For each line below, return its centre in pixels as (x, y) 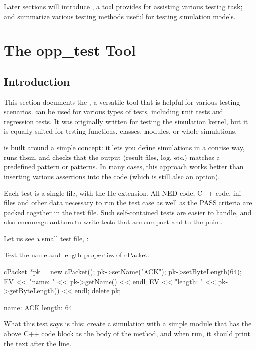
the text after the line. (38, 343)
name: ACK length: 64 (38, 307)
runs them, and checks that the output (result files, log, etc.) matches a (112, 157)
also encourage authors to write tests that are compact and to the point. (113, 222)
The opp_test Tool (70, 50)
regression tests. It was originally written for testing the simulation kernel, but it (126, 121)
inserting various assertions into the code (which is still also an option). (112, 176)
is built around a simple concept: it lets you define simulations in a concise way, (124, 147)
